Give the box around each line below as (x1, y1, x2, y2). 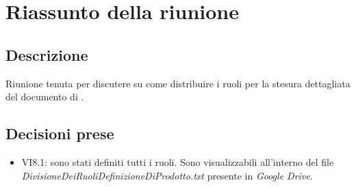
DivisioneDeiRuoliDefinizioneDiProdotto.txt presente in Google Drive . (21, 168, 313, 182)
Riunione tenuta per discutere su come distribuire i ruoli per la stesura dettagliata (5, 76, 351, 90)
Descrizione (5, 44, 88, 65)
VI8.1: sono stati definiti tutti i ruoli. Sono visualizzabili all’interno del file (21, 154, 334, 169)
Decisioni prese (5, 123, 114, 144)
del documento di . (5, 89, 84, 104)
